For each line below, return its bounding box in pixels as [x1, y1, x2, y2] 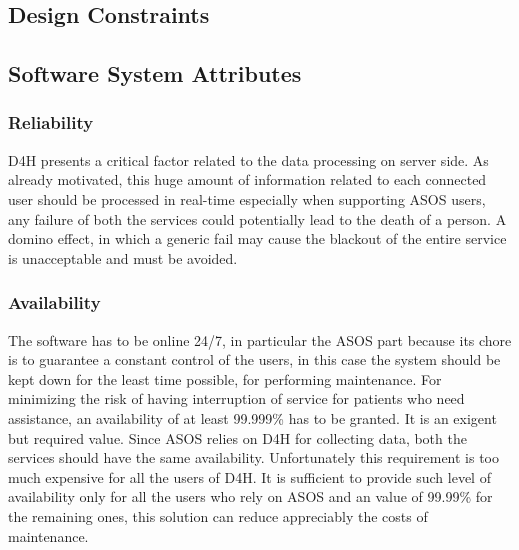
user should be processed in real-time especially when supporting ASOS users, [8, 188, 486, 209]
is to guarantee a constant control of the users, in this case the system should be [8, 349, 501, 370]
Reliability [8, 110, 94, 135]
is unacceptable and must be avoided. [8, 247, 238, 268]
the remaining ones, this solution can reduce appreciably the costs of [8, 505, 428, 526]
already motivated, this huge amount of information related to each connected [8, 169, 487, 190]
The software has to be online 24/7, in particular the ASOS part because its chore [8, 329, 512, 350]
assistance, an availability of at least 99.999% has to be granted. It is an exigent [8, 407, 497, 428]
